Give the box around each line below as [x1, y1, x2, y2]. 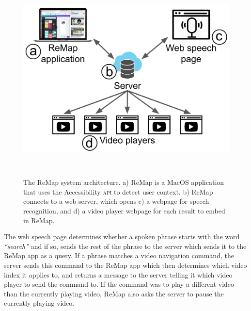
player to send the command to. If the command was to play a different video [4, 279, 235, 289]
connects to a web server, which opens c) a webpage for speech [23, 196, 209, 206]
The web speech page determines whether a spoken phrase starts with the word [4, 231, 240, 242]
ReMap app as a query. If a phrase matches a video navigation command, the [4, 250, 234, 261]
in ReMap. [23, 215, 55, 225]
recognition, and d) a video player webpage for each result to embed [23, 205, 225, 215]
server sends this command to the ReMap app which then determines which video [4, 260, 247, 270]
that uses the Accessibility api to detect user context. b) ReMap [23, 186, 213, 196]
